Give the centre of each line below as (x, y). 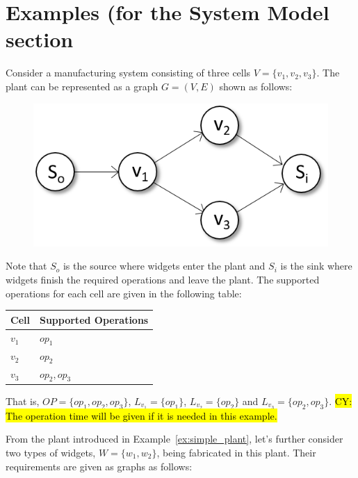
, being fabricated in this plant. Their (236, 452)
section (40, 39)
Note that (26, 266)
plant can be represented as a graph (82, 86)
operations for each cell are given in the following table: (124, 293)
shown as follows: (256, 86)
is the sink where (316, 266)
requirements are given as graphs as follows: (99, 466)
